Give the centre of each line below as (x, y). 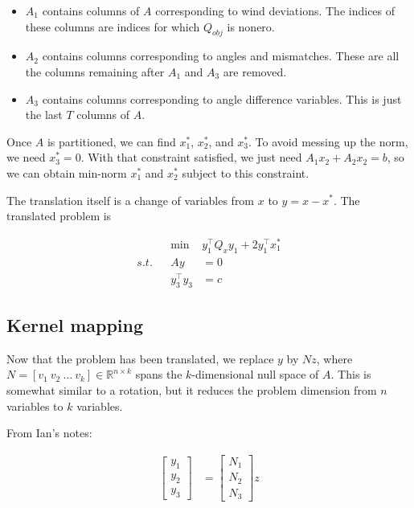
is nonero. (251, 26)
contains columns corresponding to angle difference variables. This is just (222, 98)
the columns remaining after (95, 71)
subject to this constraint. (246, 172)
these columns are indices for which (113, 26)
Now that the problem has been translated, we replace (140, 358)
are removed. (255, 71)
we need (26, 157)
